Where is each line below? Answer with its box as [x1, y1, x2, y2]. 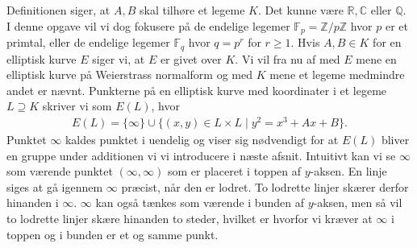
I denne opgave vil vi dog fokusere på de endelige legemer [6, 17, 290, 34]
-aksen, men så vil [313, 194, 402, 211]
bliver [381, 130, 410, 147]
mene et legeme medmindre [269, 66, 405, 83]
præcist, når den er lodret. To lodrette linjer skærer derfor [121, 178, 409, 195]
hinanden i [6, 194, 59, 211]
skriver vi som [42, 97, 112, 114]
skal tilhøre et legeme [139, 2, 245, 18]
